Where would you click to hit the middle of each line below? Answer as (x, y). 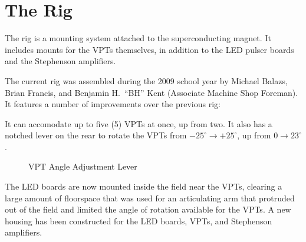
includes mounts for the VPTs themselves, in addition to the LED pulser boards (149, 49)
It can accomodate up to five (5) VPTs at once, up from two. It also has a (139, 123)
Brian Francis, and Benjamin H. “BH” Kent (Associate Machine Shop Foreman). (152, 92)
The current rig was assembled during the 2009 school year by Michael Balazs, (146, 80)
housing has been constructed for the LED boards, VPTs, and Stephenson (139, 221)
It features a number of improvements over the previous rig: (113, 104)
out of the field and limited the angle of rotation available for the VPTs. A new (148, 209)
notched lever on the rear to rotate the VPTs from (96, 135)
